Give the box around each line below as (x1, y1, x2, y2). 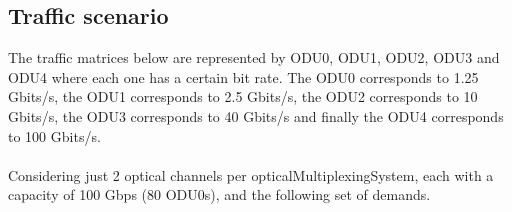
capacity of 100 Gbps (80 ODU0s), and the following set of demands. (8, 184, 431, 205)
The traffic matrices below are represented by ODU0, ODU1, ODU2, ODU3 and (8, 47, 500, 68)
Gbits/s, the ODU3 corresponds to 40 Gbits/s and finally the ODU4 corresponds (8, 105, 504, 126)
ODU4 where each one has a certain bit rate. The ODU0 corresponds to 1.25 (8, 66, 479, 87)
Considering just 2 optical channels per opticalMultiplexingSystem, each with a (8, 164, 494, 185)
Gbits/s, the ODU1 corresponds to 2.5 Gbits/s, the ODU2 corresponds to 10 (8, 86, 478, 107)
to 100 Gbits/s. (8, 125, 101, 146)
